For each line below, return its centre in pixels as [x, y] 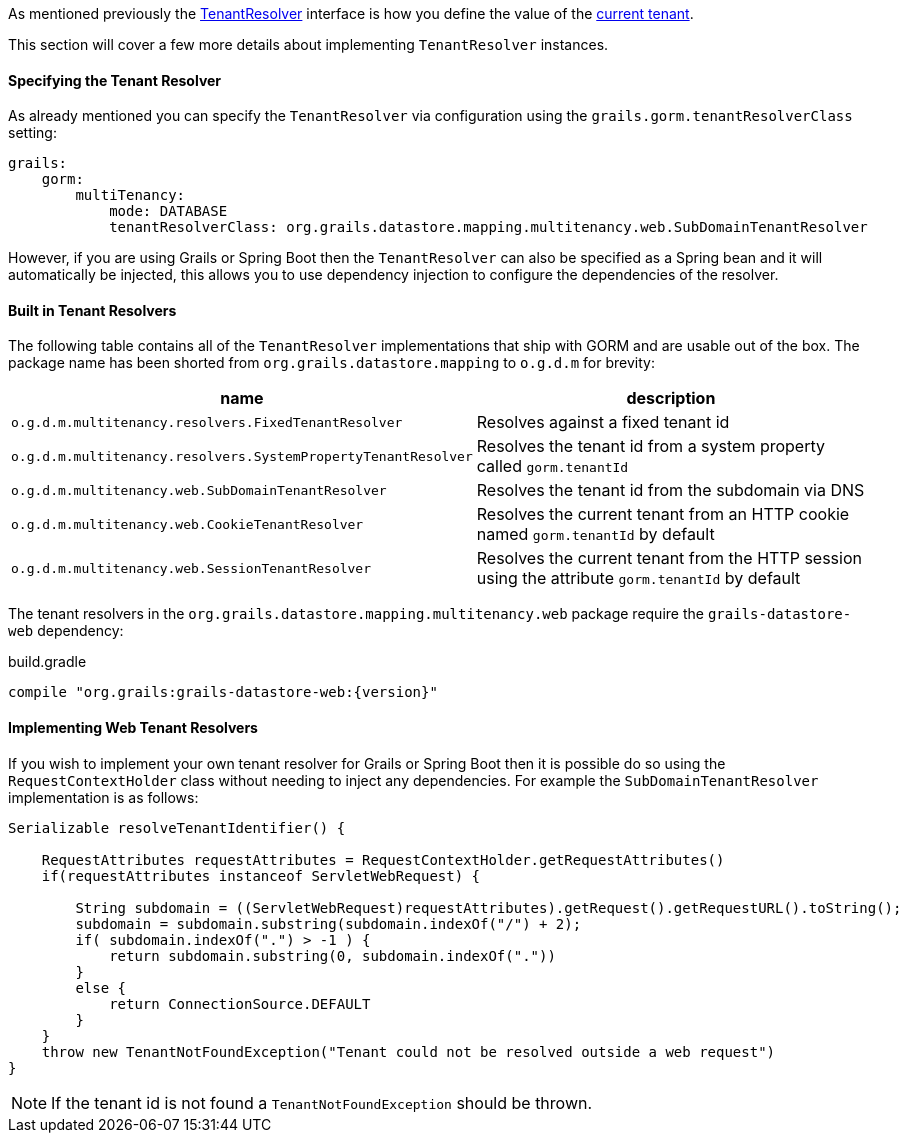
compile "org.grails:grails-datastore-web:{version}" [223, 692]
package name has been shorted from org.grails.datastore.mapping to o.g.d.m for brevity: [331, 363]
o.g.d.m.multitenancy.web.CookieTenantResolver [187, 524]
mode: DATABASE [168, 211]
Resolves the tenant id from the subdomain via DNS [670, 490]
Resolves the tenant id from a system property [651, 446]
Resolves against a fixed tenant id [603, 422]
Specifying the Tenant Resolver [115, 80]
